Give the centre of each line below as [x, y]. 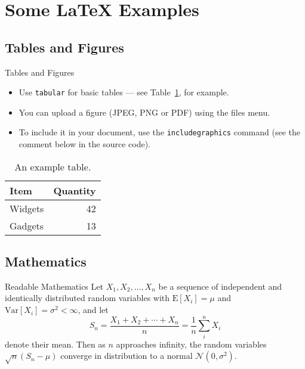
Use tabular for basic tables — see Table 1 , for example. [124, 92]
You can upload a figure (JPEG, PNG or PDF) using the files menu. [144, 112]
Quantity [75, 190]
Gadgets [27, 225]
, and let [93, 310]
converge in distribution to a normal [127, 356]
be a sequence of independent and [220, 286]
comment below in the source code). [84, 144]
